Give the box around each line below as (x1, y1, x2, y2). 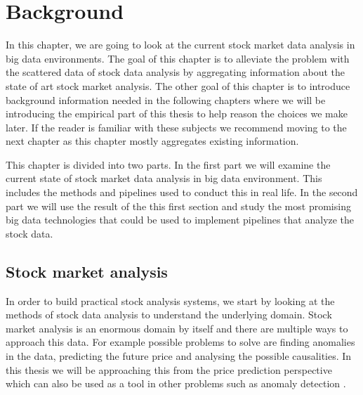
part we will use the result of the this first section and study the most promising (6, 198, 351, 213)
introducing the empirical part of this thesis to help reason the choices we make (6, 106, 348, 121)
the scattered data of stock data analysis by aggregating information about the (6, 65, 345, 79)
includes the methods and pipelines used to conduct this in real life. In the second (6, 185, 358, 200)
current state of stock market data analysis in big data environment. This (6, 171, 322, 186)
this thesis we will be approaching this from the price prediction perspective (6, 362, 332, 377)
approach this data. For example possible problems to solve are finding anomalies (6, 335, 355, 349)
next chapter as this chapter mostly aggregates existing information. (6, 134, 299, 148)
